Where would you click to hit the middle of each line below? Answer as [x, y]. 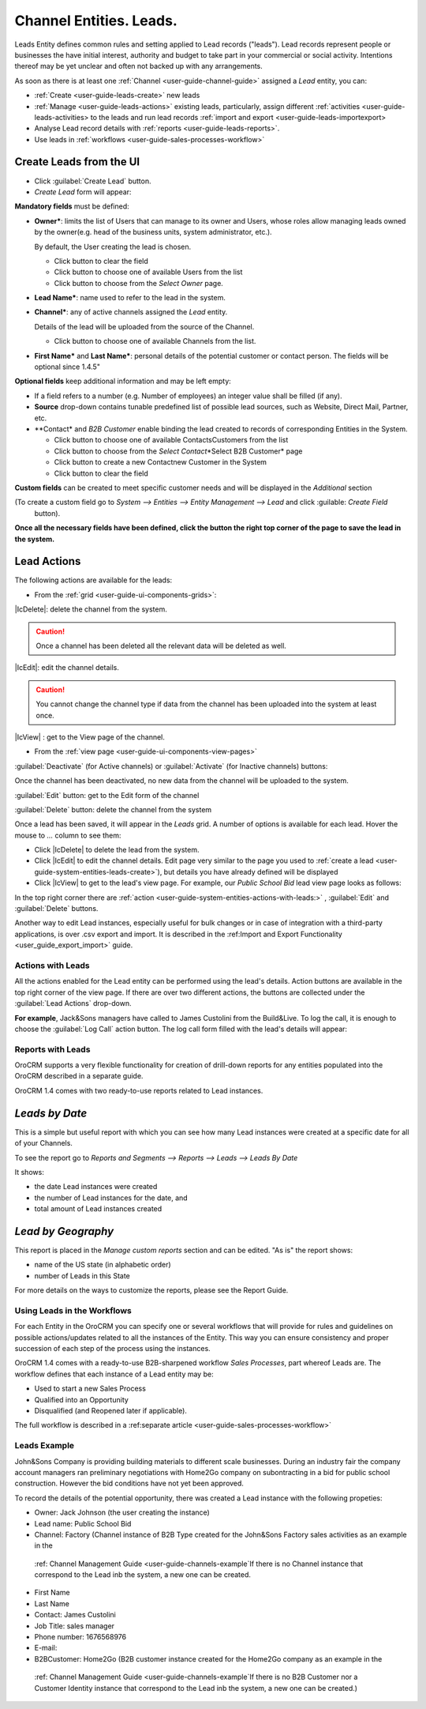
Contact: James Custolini [75, 1615]
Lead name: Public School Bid [83, 1523]
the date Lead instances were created [96, 1187]
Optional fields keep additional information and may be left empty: [123, 381]
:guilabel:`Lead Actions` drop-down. [73, 1003]
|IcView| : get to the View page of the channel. [90, 737]
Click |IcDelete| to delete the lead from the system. [117, 850]
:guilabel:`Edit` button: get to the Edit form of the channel [107, 795]
